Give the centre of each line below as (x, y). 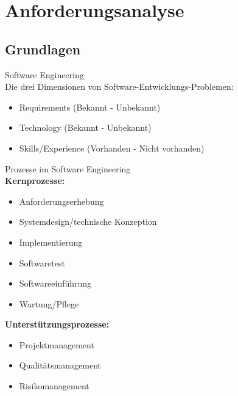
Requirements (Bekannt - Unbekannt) (90, 107)
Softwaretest (42, 262)
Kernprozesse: (35, 181)
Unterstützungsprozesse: (57, 324)
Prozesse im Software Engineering (68, 168)
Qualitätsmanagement (60, 365)
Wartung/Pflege (49, 303)
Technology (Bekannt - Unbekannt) (85, 127)
